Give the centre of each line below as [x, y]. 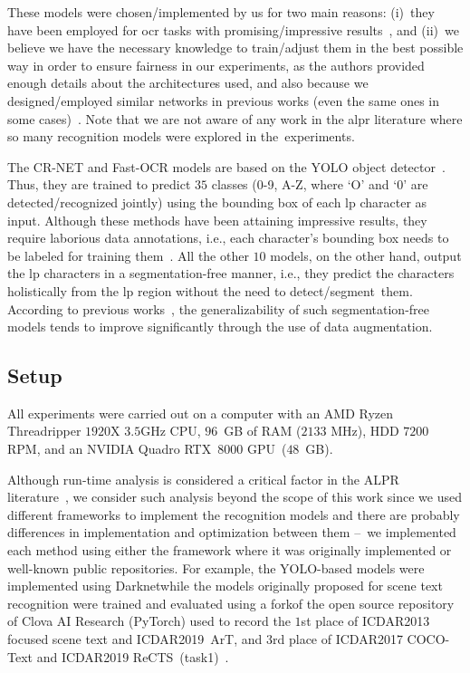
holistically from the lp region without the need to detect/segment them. [210, 290]
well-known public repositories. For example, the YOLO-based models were [216, 567]
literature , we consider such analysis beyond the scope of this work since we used [235, 497]
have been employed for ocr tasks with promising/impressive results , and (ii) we [233, 29]
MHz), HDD [365, 431]
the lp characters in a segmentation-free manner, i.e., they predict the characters [231, 273]
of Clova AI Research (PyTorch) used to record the [149, 621]
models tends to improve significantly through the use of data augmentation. [220, 327]
